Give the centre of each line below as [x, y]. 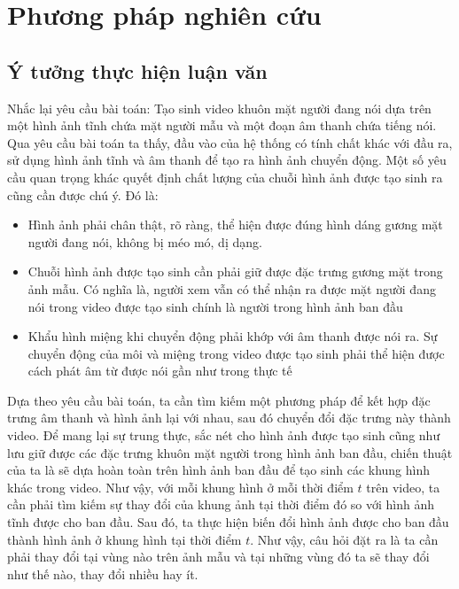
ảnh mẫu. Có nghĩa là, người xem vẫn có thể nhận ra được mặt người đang [232, 288]
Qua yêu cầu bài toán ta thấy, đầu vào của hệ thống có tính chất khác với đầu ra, [230, 142]
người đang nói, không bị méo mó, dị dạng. [145, 241]
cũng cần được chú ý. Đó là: [83, 194]
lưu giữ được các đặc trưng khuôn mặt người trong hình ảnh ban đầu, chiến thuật [230, 452]
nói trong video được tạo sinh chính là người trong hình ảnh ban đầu [215, 306]
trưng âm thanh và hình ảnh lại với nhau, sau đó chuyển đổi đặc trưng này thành [229, 418]
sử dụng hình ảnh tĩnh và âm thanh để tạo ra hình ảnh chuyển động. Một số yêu [227, 160]
